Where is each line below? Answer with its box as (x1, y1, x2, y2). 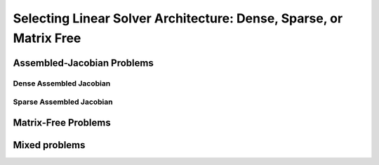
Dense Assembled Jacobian (13, 78, 111, 88)
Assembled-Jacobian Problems (13, 57, 154, 69)
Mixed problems (13, 139, 86, 151)
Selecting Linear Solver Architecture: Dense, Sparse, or (13, 11, 343, 26)
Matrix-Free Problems (13, 117, 112, 128)
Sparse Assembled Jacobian (13, 97, 113, 107)
